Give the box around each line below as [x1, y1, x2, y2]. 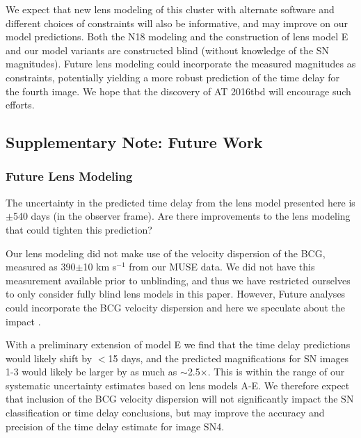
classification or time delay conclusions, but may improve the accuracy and [6, 405, 325, 420]
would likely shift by [6, 350, 93, 365]
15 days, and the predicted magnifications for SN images [108, 350, 349, 365]
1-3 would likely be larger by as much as [6, 364, 177, 379]
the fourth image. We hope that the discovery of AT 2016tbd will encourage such [6, 83, 351, 98]
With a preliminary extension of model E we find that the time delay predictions [6, 337, 351, 352]
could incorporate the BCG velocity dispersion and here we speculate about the [6, 300, 345, 314]
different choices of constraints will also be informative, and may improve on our [6, 15, 348, 30]
